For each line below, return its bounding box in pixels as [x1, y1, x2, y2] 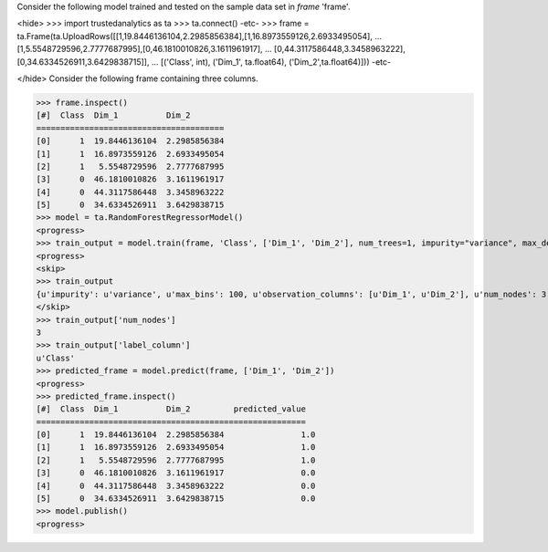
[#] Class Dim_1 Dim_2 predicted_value [36, 404, 306, 414]
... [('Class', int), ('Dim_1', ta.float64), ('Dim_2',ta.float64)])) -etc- [151, 56, 392, 68]
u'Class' [36, 352, 76, 363]
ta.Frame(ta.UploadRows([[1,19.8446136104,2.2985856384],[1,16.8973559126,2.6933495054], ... [16, 30, 383, 41]
